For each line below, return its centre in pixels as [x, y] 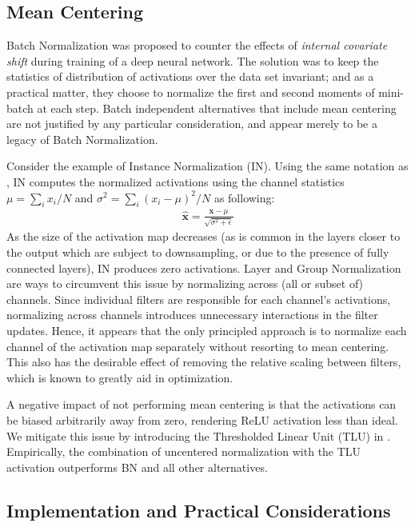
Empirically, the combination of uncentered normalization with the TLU [184, 451]
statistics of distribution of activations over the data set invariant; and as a [190, 76]
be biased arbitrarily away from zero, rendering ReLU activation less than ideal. [202, 419]
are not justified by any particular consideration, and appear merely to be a [192, 124]
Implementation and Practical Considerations [199, 510]
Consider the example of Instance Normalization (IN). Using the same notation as [207, 166]
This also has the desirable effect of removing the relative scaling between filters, [204, 362]
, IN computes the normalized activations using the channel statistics [176, 181]
